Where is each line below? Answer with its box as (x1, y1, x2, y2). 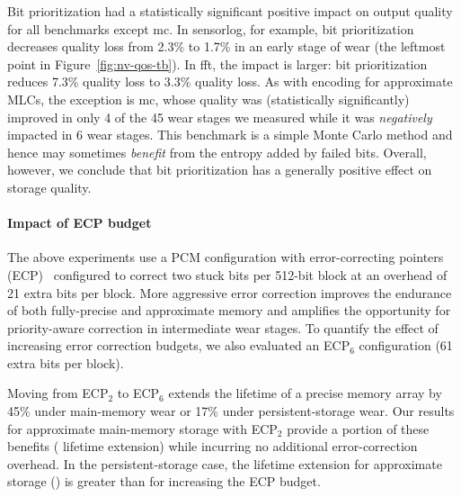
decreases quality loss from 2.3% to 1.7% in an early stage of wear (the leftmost (7, 37, 446, 56)
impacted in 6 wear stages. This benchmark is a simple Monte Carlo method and (7, 125, 453, 144)
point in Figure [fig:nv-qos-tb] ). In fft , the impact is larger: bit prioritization (7, 54, 428, 73)
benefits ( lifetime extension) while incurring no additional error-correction (7, 437, 418, 456)
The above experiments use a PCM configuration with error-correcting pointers (7, 248, 444, 267)
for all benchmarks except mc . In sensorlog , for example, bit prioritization (7, 19, 414, 38)
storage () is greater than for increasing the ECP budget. (7, 472, 321, 491)
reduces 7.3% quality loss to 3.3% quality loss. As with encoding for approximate (7, 72, 453, 91)
